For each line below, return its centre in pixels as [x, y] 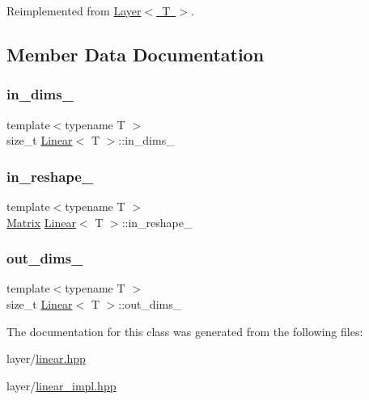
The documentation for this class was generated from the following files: [185, 331]
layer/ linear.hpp [46, 358]
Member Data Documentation [136, 54]
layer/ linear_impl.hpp [61, 385]
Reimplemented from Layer [74, 11]
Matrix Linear [41, 222]
